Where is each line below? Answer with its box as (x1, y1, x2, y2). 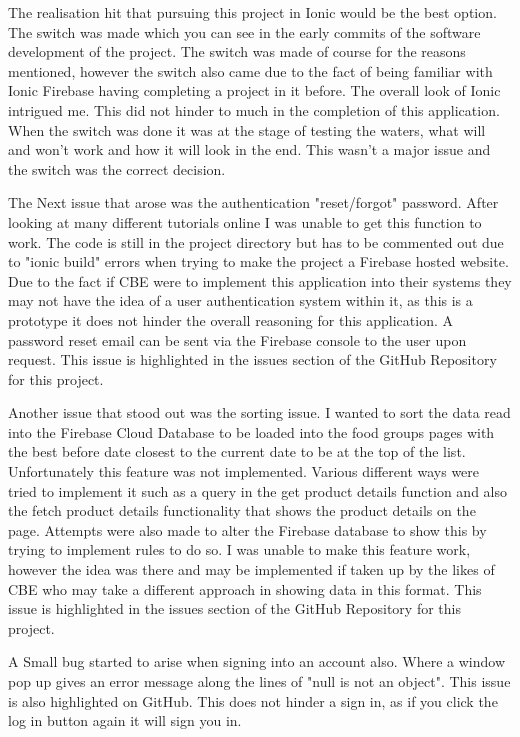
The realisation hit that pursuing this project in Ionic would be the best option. (8, 2, 497, 22)
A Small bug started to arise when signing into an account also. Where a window (8, 651, 506, 672)
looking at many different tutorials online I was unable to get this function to (8, 211, 482, 232)
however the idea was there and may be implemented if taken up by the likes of (8, 559, 495, 580)
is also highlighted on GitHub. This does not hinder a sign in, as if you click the (8, 690, 498, 711)
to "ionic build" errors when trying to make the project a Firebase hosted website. (8, 251, 509, 272)
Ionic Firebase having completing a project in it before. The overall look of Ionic (8, 80, 501, 101)
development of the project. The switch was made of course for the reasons (8, 41, 466, 62)
